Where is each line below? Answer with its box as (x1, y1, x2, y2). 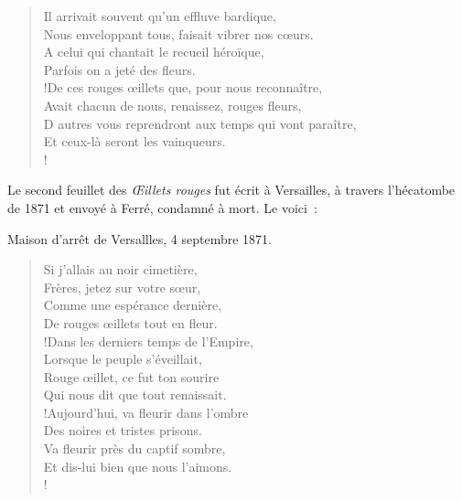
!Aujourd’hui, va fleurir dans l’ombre (43, 402, 249, 421)
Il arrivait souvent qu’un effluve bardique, (43, 6, 276, 25)
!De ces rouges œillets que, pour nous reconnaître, (43, 78, 323, 97)
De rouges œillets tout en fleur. (43, 313, 218, 332)
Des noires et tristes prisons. (43, 421, 202, 440)
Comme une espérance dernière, (43, 295, 222, 314)
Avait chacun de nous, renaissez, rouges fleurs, (43, 95, 302, 114)
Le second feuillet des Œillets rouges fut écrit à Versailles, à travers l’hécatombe (7, 180, 456, 199)
